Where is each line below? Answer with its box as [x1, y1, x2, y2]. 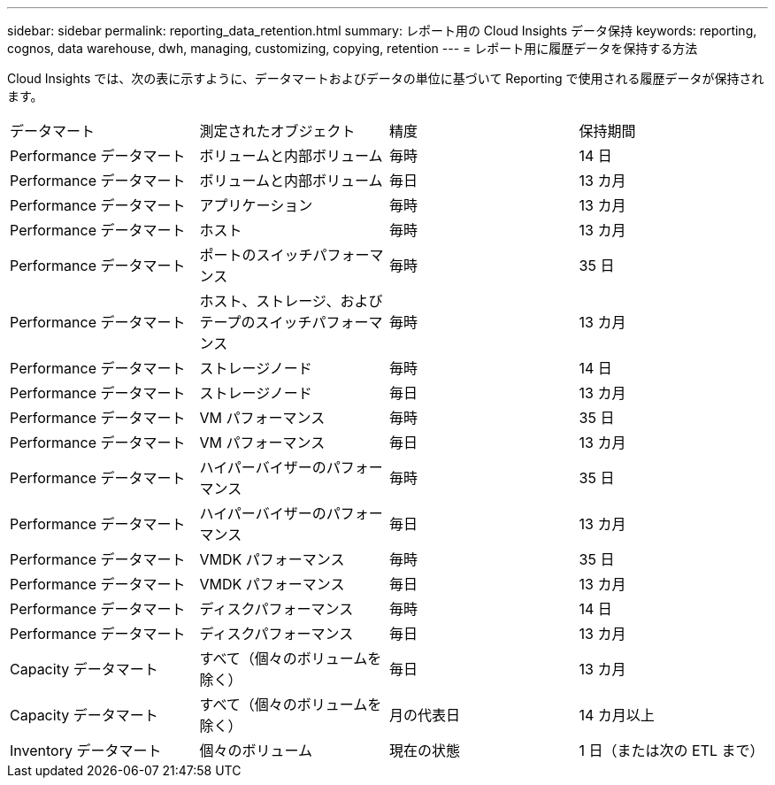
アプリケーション [199, 196, 313, 214]
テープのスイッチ [199, 313, 312, 331]
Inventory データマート [10, 742, 162, 759]
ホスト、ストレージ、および [199, 292, 383, 310]
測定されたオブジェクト [199, 122, 356, 140]
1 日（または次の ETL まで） [579, 742, 764, 759]
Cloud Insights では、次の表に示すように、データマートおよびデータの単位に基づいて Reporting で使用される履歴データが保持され [7, 71, 764, 86]
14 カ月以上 [579, 706, 655, 724]
